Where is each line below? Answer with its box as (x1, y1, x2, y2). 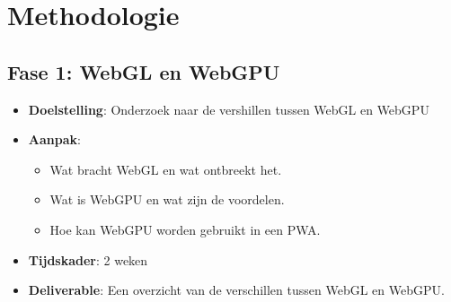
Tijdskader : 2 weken (28, 250, 148, 269)
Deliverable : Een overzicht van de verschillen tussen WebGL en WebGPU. (28, 280, 445, 299)
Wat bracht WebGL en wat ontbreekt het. (49, 160, 282, 178)
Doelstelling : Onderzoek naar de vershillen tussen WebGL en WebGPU (28, 99, 429, 118)
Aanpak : (28, 130, 81, 149)
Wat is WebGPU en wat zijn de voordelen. (49, 190, 285, 209)
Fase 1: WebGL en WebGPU (7, 57, 280, 85)
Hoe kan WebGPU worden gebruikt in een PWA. (49, 220, 321, 238)
